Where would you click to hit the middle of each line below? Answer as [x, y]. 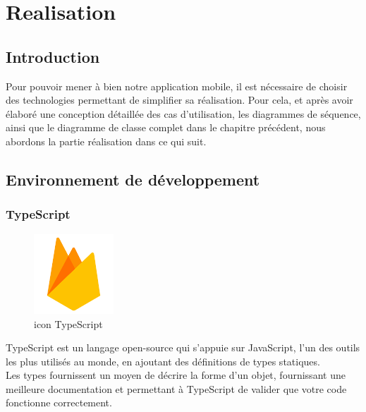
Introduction [53, 56]
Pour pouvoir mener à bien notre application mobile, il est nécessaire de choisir [177, 86]
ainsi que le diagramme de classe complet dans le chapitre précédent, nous [166, 127]
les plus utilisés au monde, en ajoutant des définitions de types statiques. [163, 361]
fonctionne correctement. [59, 402]
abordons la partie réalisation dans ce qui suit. [106, 141]
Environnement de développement [133, 179]
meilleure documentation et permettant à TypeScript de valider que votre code [176, 388]
